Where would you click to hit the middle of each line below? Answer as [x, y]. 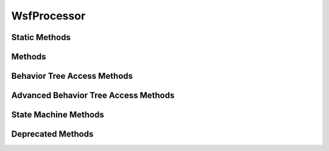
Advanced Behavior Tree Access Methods [93, 96]
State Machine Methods [58, 115]
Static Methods [41, 37]
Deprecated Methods [52, 134]
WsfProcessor [48, 16]
